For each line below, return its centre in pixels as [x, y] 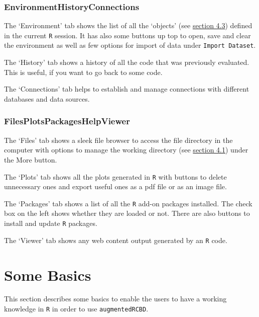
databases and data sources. [47, 98]
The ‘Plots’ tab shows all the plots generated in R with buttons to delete [115, 176]
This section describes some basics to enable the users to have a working [115, 299]
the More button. [31, 159]
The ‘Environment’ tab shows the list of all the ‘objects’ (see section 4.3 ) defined [128, 25]
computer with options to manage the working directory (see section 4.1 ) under [126, 150]
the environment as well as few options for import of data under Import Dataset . [130, 45]
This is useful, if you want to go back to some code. [83, 72]
